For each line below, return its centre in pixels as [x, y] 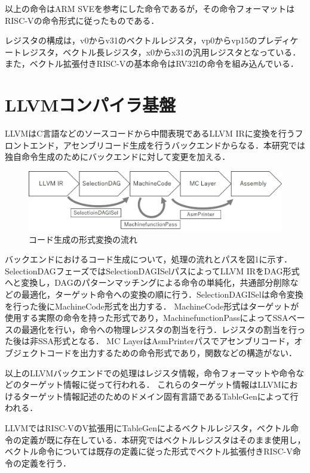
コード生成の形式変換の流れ [83, 239]
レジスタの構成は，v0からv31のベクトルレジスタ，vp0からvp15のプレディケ [152, 40]
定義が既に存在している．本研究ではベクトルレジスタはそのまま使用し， [163, 439]
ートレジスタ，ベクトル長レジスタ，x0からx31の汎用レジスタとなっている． [153, 52]
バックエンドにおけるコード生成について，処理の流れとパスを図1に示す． [149, 259]
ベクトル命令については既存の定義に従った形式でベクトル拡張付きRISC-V [149, 451]
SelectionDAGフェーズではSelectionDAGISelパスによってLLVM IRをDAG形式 [152, 270]
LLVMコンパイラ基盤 [90, 105]
